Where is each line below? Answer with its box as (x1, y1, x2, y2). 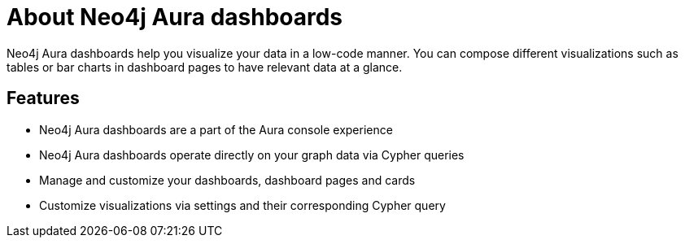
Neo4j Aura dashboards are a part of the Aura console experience (39, 122, 393, 137)
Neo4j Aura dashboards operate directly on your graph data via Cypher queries (39, 147, 465, 162)
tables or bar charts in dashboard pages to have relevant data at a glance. (7, 59, 403, 74)
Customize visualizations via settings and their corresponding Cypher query (39, 198, 446, 212)
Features (7, 88, 80, 109)
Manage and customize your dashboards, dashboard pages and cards (39, 172, 416, 187)
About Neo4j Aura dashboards (7, 3, 343, 31)
